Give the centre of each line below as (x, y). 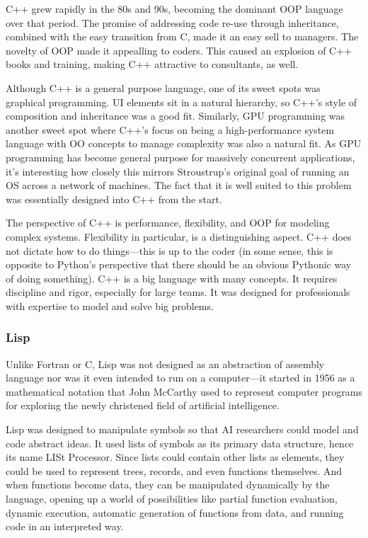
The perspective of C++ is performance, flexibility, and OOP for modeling (168, 223)
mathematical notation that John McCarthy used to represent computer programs (184, 391)
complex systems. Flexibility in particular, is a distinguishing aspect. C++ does (179, 236)
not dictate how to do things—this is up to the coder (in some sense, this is (169, 250)
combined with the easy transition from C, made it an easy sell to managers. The (182, 36)
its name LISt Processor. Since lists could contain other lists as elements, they (175, 457)
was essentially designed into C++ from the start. (114, 199)
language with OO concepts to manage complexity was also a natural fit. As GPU (184, 143)
